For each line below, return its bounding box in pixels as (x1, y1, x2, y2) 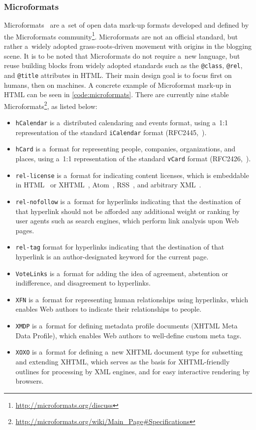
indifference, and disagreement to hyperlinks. (15, 278, 151, 288)
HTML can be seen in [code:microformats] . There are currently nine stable (4, 89, 229, 100)
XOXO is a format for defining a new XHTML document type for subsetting (15, 347, 243, 357)
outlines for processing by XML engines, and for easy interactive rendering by (15, 366, 250, 376)
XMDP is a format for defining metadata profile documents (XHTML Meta (15, 321, 238, 331)
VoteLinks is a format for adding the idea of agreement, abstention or (15, 268, 228, 278)
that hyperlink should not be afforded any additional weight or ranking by (15, 206, 240, 216)
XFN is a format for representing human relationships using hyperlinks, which (15, 294, 248, 304)
